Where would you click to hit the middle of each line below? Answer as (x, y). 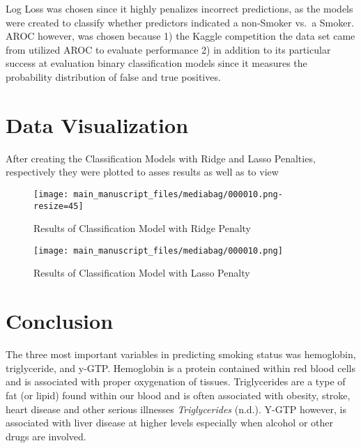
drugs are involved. (46, 436)
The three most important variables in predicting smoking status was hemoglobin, (181, 354)
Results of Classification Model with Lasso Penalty (142, 273)
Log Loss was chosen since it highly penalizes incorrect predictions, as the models (179, 8)
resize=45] (59, 206)
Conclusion (60, 321)
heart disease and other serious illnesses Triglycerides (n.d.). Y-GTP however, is (176, 409)
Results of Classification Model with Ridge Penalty (143, 228)
